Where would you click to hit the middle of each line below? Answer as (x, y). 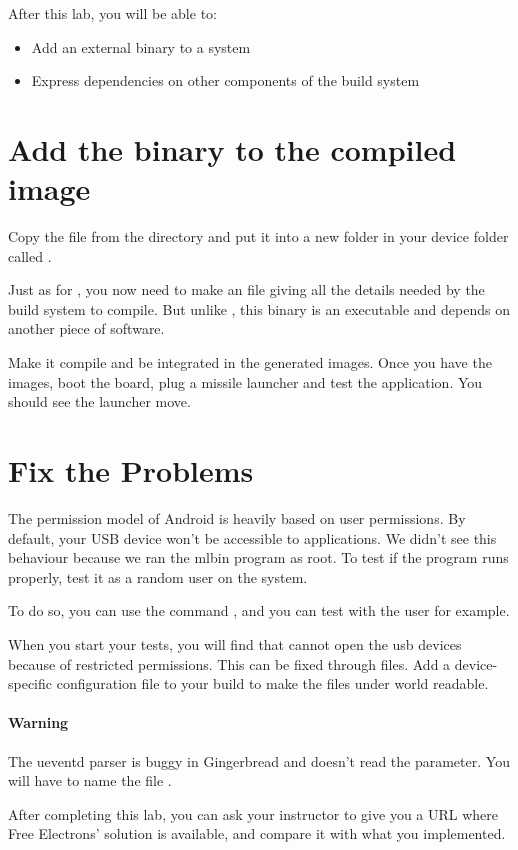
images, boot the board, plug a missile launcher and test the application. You (245, 381)
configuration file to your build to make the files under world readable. (272, 683)
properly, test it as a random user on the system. (158, 576)
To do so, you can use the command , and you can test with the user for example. (259, 610)
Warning (38, 722)
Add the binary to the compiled (232, 148)
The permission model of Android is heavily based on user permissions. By (237, 517)
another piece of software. (86, 328)
